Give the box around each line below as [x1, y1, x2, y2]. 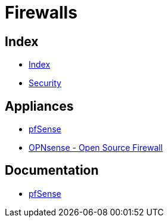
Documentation [5, 163, 99, 178]
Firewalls [5, 2, 77, 23]
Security [29, 78, 61, 89]
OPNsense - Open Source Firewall [29, 142, 163, 153]
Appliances [5, 98, 74, 114]
